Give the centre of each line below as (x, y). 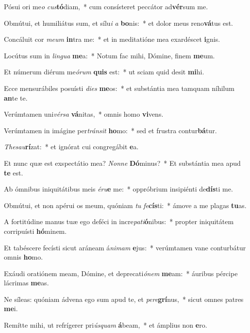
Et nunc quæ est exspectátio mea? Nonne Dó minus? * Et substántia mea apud (122, 163)
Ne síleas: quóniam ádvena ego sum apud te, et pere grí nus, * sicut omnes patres (124, 299)
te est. (14, 172)
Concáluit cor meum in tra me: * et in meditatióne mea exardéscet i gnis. (112, 39)
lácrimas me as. (26, 283)
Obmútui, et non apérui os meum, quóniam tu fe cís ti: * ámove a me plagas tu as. (125, 205)
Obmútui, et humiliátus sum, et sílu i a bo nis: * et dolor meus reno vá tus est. (118, 23)
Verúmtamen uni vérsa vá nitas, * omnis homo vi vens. (84, 114)
